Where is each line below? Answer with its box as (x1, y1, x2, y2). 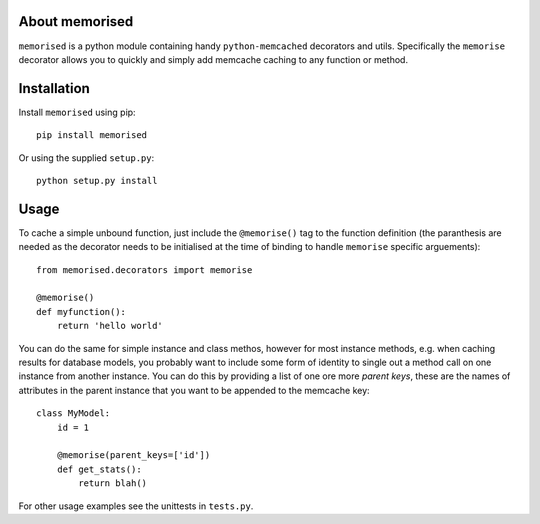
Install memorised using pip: (18, 106, 136, 118)
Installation (18, 80, 90, 97)
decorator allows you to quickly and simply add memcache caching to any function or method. (18, 53, 409, 65)
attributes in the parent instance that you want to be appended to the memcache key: (18, 384, 370, 396)
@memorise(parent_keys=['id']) (56, 450, 211, 461)
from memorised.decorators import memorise (36, 264, 253, 275)
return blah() (78, 478, 148, 489)
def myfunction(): (36, 306, 127, 317)
